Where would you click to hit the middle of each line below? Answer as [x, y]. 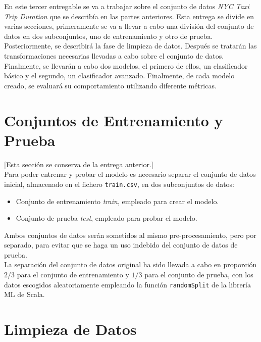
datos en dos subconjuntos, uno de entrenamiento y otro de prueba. [109, 36]
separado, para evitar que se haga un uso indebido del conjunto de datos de [121, 245]
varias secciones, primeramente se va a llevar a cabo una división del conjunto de [129, 26]
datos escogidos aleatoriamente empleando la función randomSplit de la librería [127, 284]
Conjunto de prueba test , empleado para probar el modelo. [107, 218]
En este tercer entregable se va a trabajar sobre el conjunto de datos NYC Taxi [127, 6]
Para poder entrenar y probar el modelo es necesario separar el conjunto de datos [130, 174]
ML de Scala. [24, 294]
